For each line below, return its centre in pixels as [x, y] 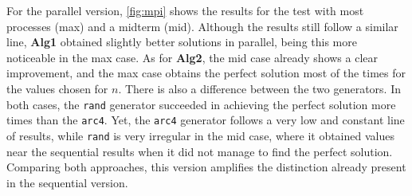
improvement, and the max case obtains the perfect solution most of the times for [206, 73]
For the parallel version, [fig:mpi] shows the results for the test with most [185, 10]
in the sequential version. [67, 182]
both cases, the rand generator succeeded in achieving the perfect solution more [201, 104]
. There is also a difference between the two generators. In [260, 88]
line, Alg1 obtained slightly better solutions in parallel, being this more [182, 42]
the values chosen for [57, 88]
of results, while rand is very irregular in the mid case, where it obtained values [200, 135]
